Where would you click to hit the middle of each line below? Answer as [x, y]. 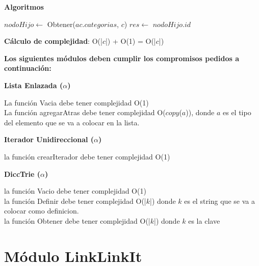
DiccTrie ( [22, 174]
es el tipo [237, 112]
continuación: [28, 68]
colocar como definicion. [42, 211]
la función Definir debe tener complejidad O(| [75, 201]
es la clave [204, 220]
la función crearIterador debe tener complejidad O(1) [87, 156]
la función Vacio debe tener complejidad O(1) [75, 191]
